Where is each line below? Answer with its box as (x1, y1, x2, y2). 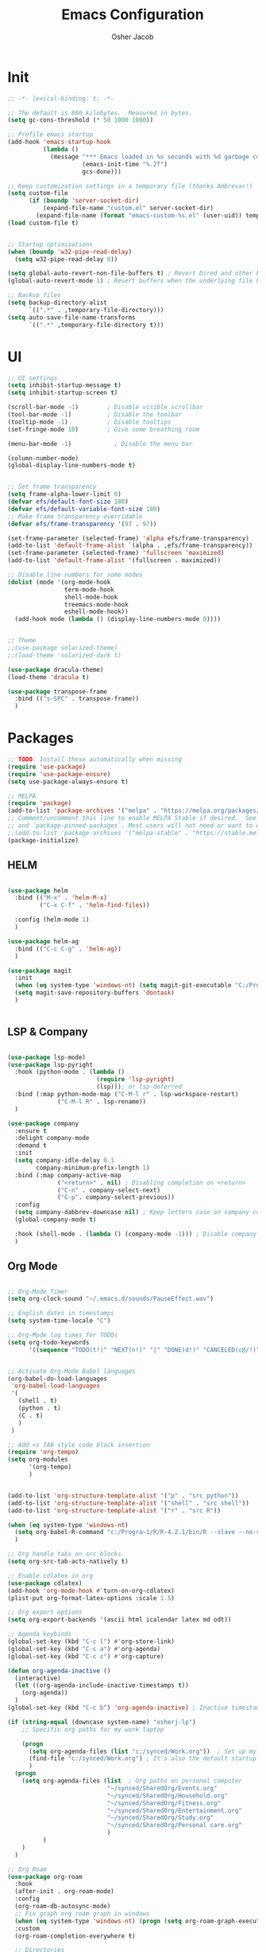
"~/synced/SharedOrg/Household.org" (106, 1791, 228, 1800)
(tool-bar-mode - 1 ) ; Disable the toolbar (7, 411, 182, 419)
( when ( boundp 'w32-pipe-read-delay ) (7, 248, 133, 256)
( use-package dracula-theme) (7, 666, 104, 673)
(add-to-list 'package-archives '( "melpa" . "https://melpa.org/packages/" (7, 806, 264, 815)
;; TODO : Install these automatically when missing (7, 755, 182, 763)
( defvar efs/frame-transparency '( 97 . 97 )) (7, 520, 157, 528)
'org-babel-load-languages (10, 1382, 101, 1390)
